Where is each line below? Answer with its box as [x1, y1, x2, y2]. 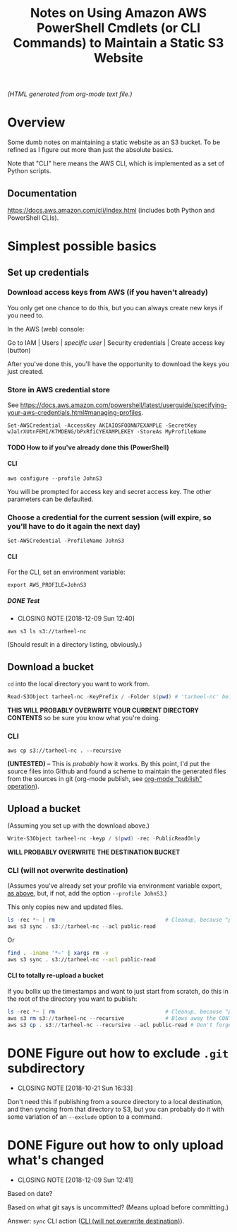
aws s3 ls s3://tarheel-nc [7, 628, 87, 635]
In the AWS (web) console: [7, 324, 85, 333]
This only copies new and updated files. [7, 903, 123, 911]
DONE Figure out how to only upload [7, 1137, 224, 1153]
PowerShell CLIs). [7, 213, 59, 222]
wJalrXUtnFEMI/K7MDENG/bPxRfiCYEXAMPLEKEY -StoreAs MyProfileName [7, 428, 207, 435]
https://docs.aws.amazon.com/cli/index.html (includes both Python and [7, 206, 215, 214]
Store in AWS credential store [7, 385, 111, 394]
